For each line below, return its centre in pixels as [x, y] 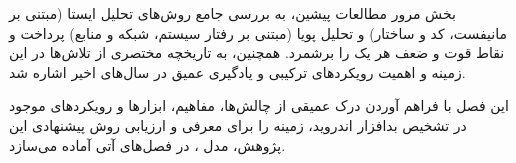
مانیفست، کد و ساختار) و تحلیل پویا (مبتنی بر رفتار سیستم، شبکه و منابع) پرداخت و [258, 32]
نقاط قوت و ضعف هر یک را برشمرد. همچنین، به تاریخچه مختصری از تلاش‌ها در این [257, 52]
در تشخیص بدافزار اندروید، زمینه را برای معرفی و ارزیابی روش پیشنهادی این [238, 124]
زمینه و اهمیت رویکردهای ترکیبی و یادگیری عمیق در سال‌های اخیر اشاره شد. [237, 71]
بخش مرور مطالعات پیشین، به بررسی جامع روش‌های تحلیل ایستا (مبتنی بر [232, 13]
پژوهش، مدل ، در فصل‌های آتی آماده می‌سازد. [147, 144]
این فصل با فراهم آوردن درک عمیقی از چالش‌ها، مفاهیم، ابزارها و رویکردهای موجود [259, 105]
